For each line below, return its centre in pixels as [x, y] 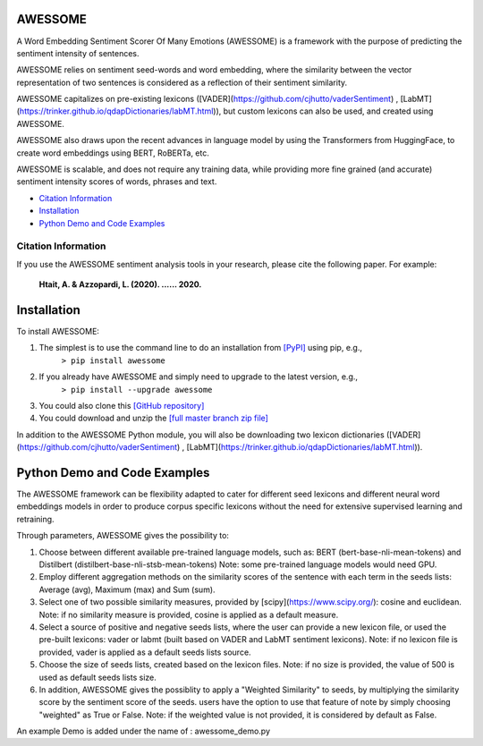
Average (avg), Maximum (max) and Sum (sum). [127, 589]
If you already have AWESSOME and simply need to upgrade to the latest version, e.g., [198, 377]
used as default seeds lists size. [97, 677]
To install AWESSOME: [58, 332]
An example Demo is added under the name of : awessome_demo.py [144, 731]
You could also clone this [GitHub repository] [122, 405]
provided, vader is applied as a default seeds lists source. [145, 652]
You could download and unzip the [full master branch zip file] [153, 418]
